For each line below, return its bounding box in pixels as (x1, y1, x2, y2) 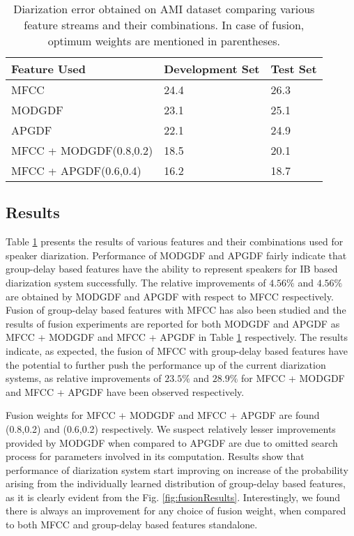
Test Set (270, 61, 317, 77)
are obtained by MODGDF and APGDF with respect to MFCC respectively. (6, 289, 334, 303)
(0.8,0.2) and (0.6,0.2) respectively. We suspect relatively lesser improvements (6, 421, 336, 436)
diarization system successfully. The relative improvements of (6, 275, 266, 289)
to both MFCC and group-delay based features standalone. (6, 517, 258, 532)
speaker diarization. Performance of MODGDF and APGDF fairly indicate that (6, 247, 347, 262)
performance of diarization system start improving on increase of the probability (6, 462, 348, 477)
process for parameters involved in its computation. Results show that (6, 449, 305, 464)
